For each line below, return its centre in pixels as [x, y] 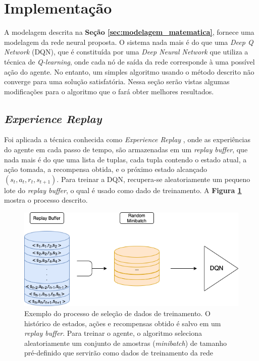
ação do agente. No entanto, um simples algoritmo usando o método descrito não [129, 71]
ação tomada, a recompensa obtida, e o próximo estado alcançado [106, 169]
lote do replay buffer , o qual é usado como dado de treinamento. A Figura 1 [123, 190]
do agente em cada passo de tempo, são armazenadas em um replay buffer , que [126, 149]
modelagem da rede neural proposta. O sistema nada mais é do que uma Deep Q [129, 42]
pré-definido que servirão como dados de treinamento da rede [119, 353]
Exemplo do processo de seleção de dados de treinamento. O [117, 313]
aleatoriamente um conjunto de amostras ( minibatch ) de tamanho [126, 343]
